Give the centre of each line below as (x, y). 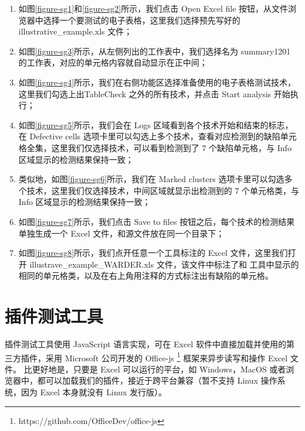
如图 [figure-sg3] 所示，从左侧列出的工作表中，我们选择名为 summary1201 (155, 51)
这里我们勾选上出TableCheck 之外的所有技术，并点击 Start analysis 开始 (154, 93)
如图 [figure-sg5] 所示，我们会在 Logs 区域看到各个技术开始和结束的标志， (156, 124)
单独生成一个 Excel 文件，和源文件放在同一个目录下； (121, 233)
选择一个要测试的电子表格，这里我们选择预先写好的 (142, 20)
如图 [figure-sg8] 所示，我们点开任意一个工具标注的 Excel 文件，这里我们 (153, 253)
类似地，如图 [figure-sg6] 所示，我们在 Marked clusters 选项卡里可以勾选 (151, 179)
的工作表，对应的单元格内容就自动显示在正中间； (113, 62)
